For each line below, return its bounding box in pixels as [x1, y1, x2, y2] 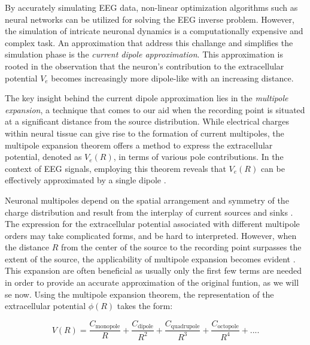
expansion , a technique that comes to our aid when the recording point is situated [5, 103, 305, 116]
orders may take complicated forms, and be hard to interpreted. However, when [5, 229, 297, 241]
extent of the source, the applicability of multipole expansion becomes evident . [5, 252, 296, 265]
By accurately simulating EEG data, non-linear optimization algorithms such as [5, 1, 298, 13]
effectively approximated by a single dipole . [5, 174, 166, 186]
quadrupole [171, 323, 200, 330]
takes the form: [117, 299, 173, 312]
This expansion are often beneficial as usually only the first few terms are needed [5, 264, 302, 277]
